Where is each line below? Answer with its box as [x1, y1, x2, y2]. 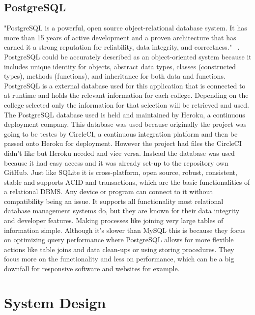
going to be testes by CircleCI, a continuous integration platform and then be [4, 128, 238, 139]
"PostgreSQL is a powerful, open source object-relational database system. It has [4, 23, 247, 33]
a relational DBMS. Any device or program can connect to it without [4, 186, 213, 197]
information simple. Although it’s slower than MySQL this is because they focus [4, 225, 246, 235]
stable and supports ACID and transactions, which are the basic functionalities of [4, 176, 250, 187]
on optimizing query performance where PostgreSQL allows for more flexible [4, 234, 234, 245]
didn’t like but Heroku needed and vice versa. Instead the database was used [4, 147, 235, 158]
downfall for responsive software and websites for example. [4, 263, 180, 274]
